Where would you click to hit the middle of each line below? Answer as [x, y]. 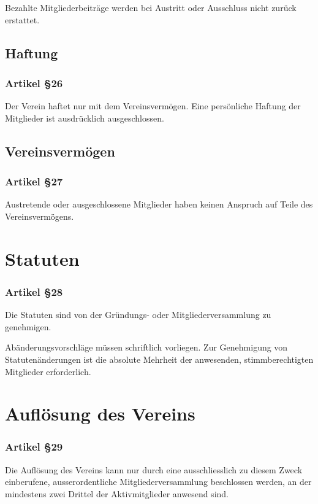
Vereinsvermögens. [40, 216]
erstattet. [22, 19]
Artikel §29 [34, 447]
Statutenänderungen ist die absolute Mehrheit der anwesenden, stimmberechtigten [159, 359]
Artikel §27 [34, 181]
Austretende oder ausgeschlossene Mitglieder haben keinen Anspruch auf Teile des [159, 204]
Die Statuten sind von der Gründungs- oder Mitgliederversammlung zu [138, 315]
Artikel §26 [34, 83]
